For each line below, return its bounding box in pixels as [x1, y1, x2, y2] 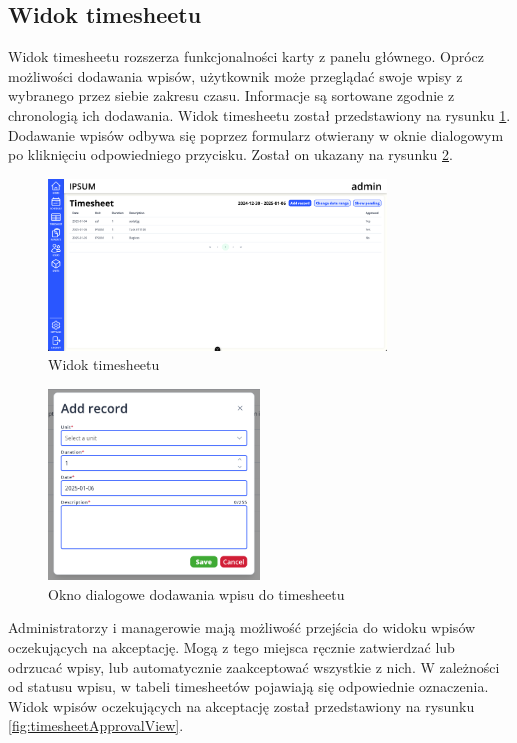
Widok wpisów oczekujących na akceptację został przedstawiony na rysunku [8, 695, 475, 716]
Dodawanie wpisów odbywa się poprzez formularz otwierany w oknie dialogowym [8, 124, 504, 145]
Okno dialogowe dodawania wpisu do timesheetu [48, 583, 345, 604]
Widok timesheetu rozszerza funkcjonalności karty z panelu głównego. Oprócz [8, 46, 485, 67]
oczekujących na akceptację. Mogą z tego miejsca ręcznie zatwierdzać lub [8, 637, 455, 658]
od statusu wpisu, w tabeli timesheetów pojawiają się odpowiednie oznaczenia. [8, 676, 489, 697]
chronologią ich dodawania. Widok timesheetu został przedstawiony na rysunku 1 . [8, 104, 511, 125]
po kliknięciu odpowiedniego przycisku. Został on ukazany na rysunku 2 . [8, 144, 453, 165]
